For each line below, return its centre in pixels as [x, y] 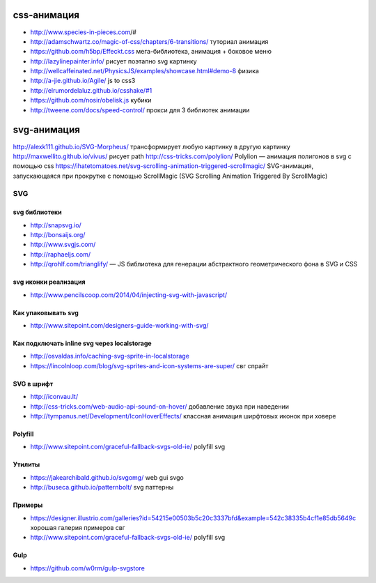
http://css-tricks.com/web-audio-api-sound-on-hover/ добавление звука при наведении [159, 406]
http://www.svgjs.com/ [63, 245]
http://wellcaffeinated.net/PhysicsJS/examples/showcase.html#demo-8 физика [144, 71]
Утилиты [26, 464]
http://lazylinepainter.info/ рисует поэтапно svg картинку [114, 61]
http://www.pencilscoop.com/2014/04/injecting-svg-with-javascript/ [129, 295]
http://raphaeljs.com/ [61, 254]
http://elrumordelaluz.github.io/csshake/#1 [91, 90]
